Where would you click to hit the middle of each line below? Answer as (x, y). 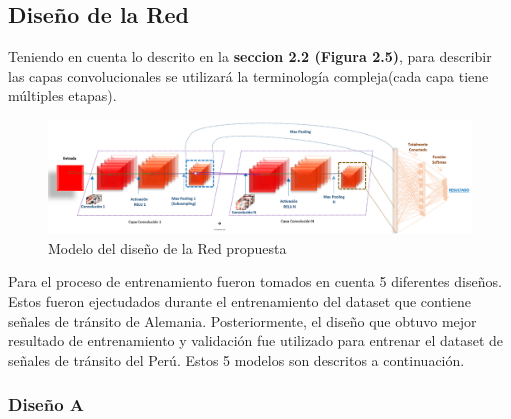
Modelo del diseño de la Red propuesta (167, 247)
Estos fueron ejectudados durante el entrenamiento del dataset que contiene (239, 301)
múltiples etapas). (62, 95)
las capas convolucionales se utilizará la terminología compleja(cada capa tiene (248, 75)
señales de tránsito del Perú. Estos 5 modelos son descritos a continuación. (236, 359)
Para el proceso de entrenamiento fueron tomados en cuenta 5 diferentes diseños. (255, 281)
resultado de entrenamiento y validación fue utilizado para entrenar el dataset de (256, 340)
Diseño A (46, 404)
